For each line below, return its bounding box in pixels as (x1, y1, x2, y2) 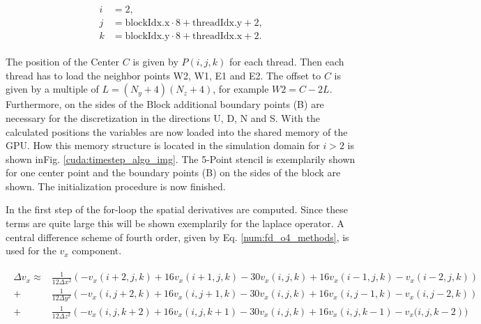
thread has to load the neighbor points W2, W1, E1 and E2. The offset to (6, 68, 321, 82)
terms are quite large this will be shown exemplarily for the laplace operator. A (6, 216, 344, 231)
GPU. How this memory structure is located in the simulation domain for (6, 138, 320, 153)
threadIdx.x (192, 31, 243, 42)
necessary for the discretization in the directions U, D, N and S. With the (6, 110, 320, 125)
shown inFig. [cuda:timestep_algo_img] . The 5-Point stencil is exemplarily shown (6, 151, 356, 166)
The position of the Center (6, 54, 120, 69)
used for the (6, 243, 56, 258)
